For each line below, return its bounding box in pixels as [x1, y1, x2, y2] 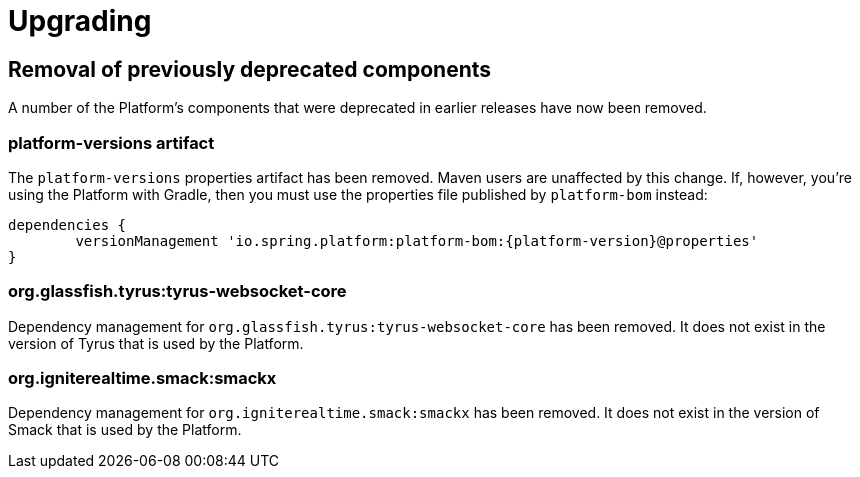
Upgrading [8, 4, 152, 38]
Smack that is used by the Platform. [8, 421, 242, 439]
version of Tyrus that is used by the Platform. [8, 334, 304, 352]
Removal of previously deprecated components [8, 56, 492, 82]
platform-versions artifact [8, 132, 215, 153]
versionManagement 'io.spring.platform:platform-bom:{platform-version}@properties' [75, 232, 759, 249]
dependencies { [8, 216, 127, 233]
